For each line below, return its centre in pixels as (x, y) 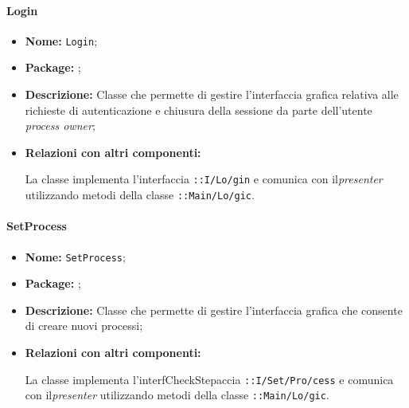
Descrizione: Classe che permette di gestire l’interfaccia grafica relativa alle (212, 94)
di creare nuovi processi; (84, 326)
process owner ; (60, 126)
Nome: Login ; (61, 40)
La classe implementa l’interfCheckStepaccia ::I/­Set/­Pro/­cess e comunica (209, 379)
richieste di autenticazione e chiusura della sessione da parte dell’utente (199, 110)
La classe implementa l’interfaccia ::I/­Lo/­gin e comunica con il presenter (204, 179)
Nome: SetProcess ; (75, 256)
